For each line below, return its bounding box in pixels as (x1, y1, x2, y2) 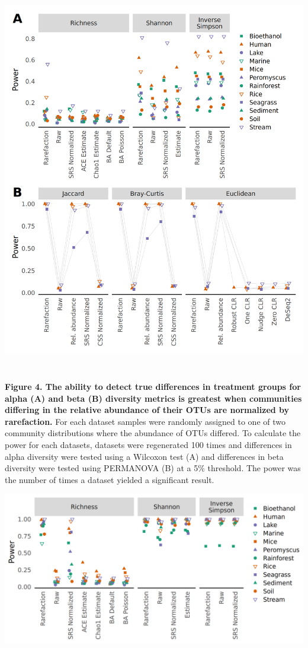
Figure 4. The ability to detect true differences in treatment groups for (5, 380, 301, 393)
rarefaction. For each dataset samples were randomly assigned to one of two (5, 415, 285, 427)
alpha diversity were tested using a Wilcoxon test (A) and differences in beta (5, 450, 284, 462)
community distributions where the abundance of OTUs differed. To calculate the (5, 427, 301, 439)
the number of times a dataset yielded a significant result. (5, 473, 214, 485)
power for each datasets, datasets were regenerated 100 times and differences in (5, 439, 292, 451)
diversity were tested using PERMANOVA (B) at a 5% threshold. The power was (5, 462, 301, 474)
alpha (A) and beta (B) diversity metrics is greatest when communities (5, 392, 302, 404)
